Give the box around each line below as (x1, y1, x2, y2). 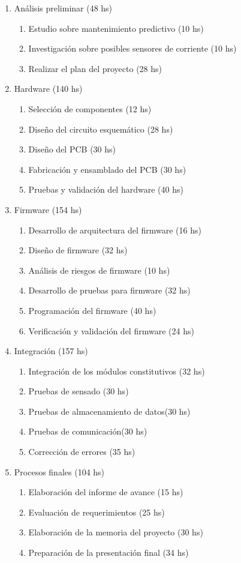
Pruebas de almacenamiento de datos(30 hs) (28, 405, 191, 417)
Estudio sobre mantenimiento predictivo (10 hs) (28, 22, 204, 34)
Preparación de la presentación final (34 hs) (28, 546, 189, 559)
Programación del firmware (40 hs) (28, 304, 156, 316)
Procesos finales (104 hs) (14, 465, 105, 478)
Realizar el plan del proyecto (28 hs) (28, 62, 162, 74)
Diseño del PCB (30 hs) (28, 143, 116, 155)
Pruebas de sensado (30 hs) (28, 385, 129, 397)
